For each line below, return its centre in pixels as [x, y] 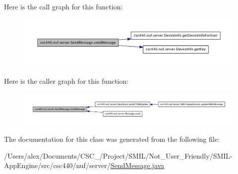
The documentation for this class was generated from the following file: [112, 139]
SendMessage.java [137, 165]
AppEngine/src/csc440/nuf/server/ [57, 165]
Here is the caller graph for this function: [66, 81]
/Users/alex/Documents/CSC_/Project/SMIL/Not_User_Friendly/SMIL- [118, 155]
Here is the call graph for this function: [63, 6]
